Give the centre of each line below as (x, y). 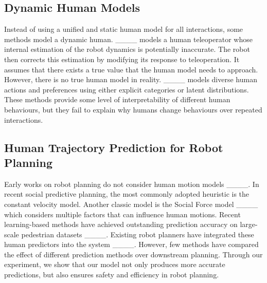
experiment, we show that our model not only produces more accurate (115, 264)
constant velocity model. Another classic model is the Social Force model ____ (131, 204)
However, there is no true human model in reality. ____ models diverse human (131, 79)
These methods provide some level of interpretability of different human (117, 99)
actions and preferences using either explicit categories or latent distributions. (127, 89)
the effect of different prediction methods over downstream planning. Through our (133, 254)
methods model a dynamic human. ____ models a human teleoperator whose (128, 39)
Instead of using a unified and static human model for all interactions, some (124, 29)
